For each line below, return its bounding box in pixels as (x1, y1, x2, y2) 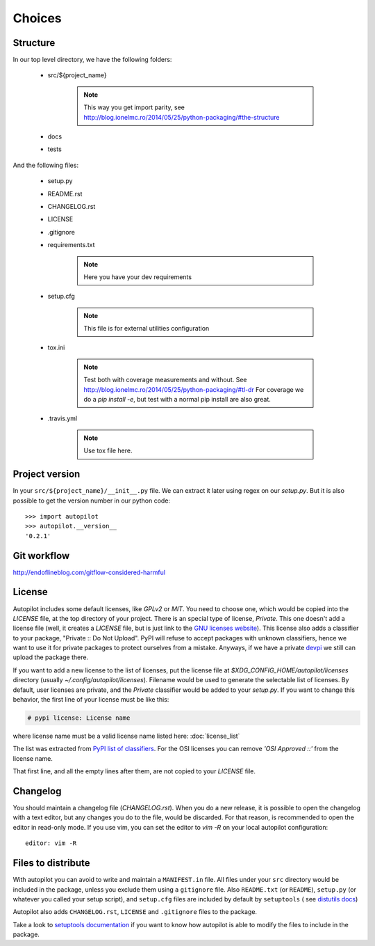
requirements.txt (47, 241, 95, 249)
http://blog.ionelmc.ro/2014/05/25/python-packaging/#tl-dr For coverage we (83, 385, 304, 393)
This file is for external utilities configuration (83, 324, 210, 333)
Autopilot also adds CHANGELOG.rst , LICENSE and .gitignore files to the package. (12, 908, 257, 916)
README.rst (47, 189, 83, 198)
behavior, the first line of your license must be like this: (12, 695, 169, 704)
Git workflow (12, 550, 70, 562)
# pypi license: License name (27, 714, 131, 722)
